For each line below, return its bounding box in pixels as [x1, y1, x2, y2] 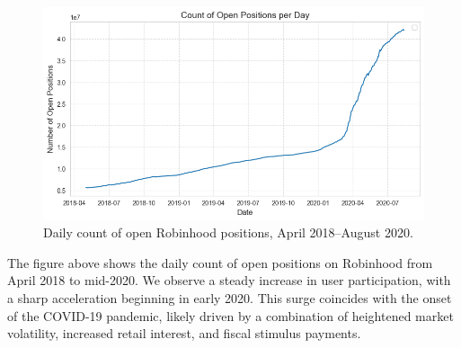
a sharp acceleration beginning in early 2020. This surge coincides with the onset [7, 288, 452, 307]
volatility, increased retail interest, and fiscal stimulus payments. [7, 324, 361, 343]
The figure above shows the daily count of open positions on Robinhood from [7, 253, 433, 272]
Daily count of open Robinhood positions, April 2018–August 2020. [43, 223, 413, 242]
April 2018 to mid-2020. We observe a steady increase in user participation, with [7, 271, 451, 290]
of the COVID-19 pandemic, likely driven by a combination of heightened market [7, 306, 454, 325]
